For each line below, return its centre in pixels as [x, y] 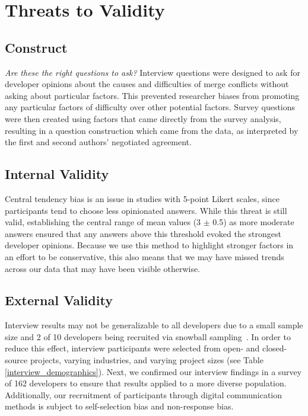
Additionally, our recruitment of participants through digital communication [144, 394]
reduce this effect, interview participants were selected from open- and [132, 348]
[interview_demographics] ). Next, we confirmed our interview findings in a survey [153, 371]
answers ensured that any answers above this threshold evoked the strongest [143, 233]
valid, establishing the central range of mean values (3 [103, 222]
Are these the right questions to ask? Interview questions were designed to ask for [153, 72]
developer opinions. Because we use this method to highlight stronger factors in [149, 245]
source [16, 360]
